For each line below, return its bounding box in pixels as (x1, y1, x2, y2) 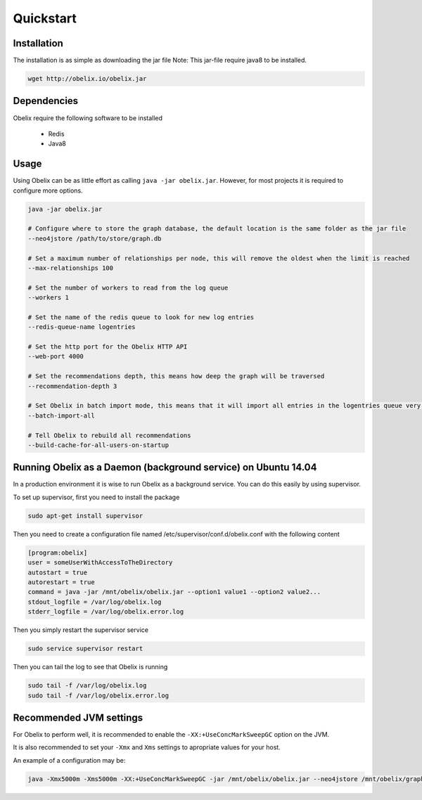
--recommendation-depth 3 (27, 382, 117, 390)
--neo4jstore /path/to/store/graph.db (27, 234, 162, 243)
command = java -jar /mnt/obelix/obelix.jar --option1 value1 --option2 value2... (27, 588, 321, 596)
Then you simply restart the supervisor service (13, 626, 149, 634)
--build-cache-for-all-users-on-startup (27, 441, 169, 449)
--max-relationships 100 (27, 264, 114, 272)
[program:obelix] (27, 548, 88, 557)
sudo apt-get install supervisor (27, 512, 143, 520)
